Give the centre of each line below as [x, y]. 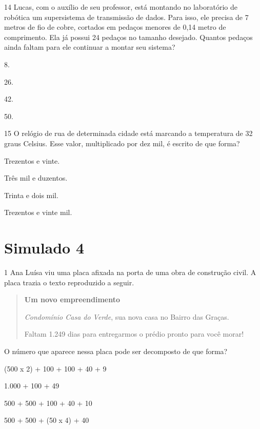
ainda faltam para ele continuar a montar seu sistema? [90, 47]
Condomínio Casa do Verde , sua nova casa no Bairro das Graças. [127, 316]
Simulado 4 [44, 248]
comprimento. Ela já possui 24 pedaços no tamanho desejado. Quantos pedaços [128, 37]
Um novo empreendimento [72, 299]
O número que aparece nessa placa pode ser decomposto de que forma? [116, 351]
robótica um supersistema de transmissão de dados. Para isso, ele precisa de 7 [126, 17]
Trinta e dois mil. [31, 195]
